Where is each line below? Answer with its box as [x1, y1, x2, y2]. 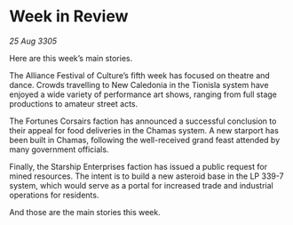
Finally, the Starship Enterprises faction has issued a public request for [9, 161, 268, 172]
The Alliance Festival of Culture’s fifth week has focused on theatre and [9, 69, 271, 81]
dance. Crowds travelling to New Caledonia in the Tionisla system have [9, 79, 269, 90]
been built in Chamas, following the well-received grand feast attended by [9, 134, 281, 145]
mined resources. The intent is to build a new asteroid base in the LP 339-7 [9, 171, 284, 181]
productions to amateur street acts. [9, 98, 139, 108]
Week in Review [9, 6, 129, 27]
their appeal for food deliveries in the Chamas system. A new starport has [9, 125, 280, 135]
